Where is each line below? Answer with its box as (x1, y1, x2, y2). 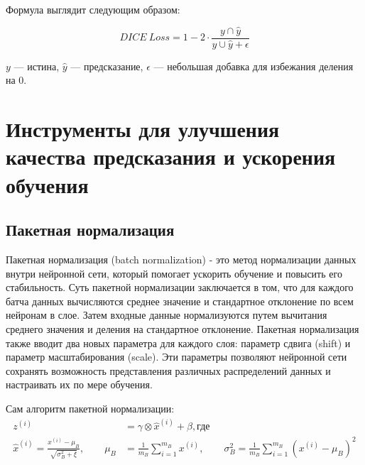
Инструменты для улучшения (6, 114, 280, 143)
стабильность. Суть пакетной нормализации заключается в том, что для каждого (6, 280, 354, 295)
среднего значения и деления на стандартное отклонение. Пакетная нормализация (6, 321, 359, 336)
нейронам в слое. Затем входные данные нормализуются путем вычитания (6, 307, 327, 322)
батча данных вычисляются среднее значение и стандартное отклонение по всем (6, 293, 354, 308)
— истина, (13, 58, 60, 73)
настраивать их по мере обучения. (6, 377, 153, 392)
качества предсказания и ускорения (6, 142, 336, 171)
